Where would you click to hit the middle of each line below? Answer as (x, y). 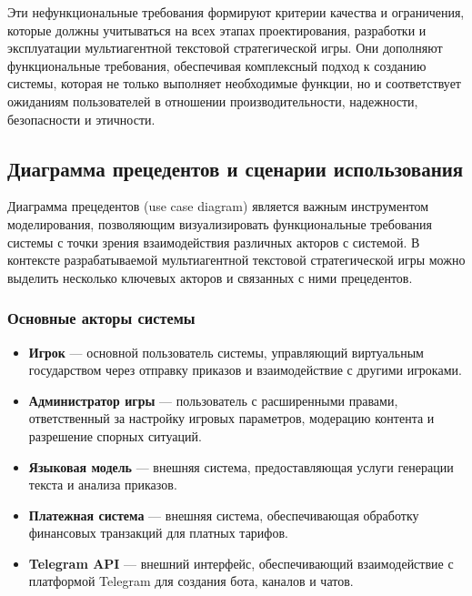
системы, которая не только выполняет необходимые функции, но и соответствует (234, 83)
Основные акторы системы (101, 318)
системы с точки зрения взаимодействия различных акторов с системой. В (214, 242)
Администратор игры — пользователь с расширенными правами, (213, 400)
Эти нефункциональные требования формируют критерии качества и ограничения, (236, 12)
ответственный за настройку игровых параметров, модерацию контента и (231, 418)
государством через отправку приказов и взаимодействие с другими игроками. (245, 370)
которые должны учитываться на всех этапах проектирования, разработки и (217, 30)
